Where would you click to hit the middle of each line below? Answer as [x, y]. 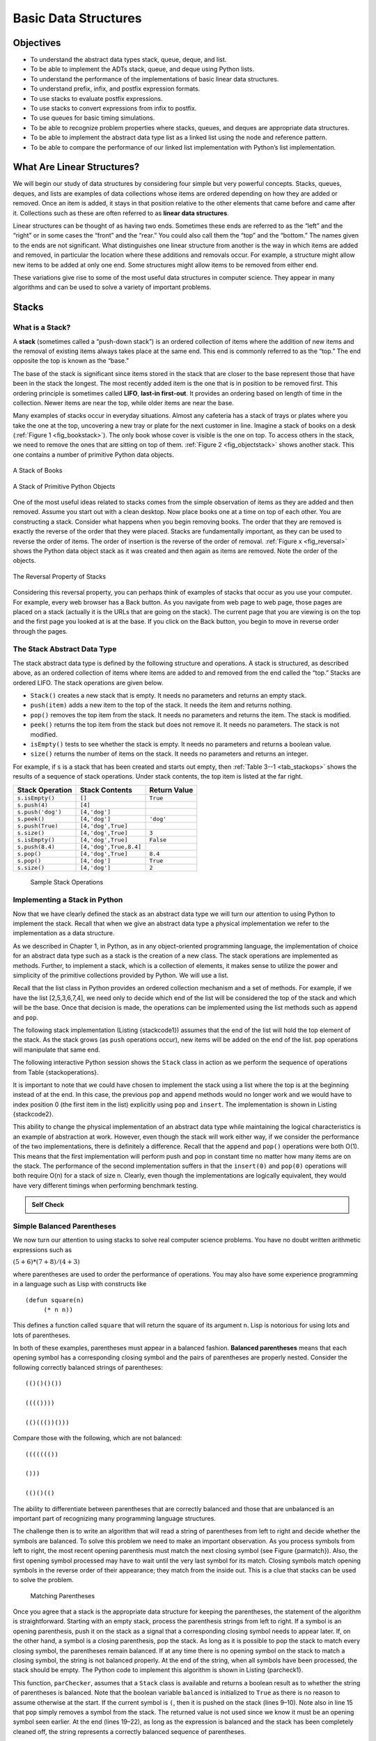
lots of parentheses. [42, 1335]
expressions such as [42, 1249]
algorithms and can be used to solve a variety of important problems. [112, 287]
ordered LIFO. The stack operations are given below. [88, 682]
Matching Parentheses [63, 1595]
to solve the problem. [44, 1580]
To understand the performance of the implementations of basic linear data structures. [155, 79]
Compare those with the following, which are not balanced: [97, 1438]
